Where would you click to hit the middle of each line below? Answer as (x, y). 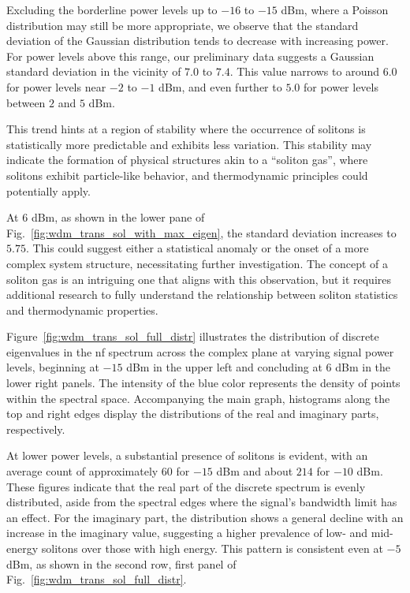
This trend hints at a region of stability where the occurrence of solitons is (186, 129)
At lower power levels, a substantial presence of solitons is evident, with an (187, 455)
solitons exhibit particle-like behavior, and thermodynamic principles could (187, 175)
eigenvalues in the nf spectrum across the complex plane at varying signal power (200, 351)
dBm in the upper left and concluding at (224, 367)
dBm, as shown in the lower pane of (118, 217)
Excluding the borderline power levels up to (112, 9)
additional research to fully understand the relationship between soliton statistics (202, 295)
